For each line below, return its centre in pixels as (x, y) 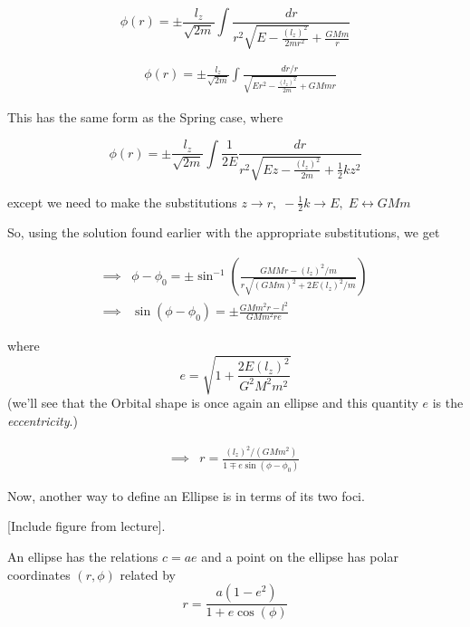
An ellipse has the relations (83, 556)
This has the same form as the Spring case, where (145, 117)
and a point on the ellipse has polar (300, 556)
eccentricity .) (43, 420)
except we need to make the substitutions (122, 202)
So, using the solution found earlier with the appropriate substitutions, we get (224, 232)
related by (148, 574)
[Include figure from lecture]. (86, 526)
